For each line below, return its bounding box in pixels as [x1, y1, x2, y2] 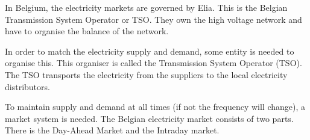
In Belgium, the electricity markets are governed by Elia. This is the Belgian [5, 1, 288, 13]
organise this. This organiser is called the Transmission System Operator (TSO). [5, 56, 302, 69]
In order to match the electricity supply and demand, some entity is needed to [5, 44, 294, 57]
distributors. [5, 80, 50, 93]
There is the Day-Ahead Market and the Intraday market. [5, 124, 220, 136]
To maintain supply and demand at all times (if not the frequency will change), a [5, 100, 305, 113]
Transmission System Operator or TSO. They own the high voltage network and [5, 13, 302, 25]
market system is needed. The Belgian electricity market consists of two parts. [5, 112, 294, 124]
